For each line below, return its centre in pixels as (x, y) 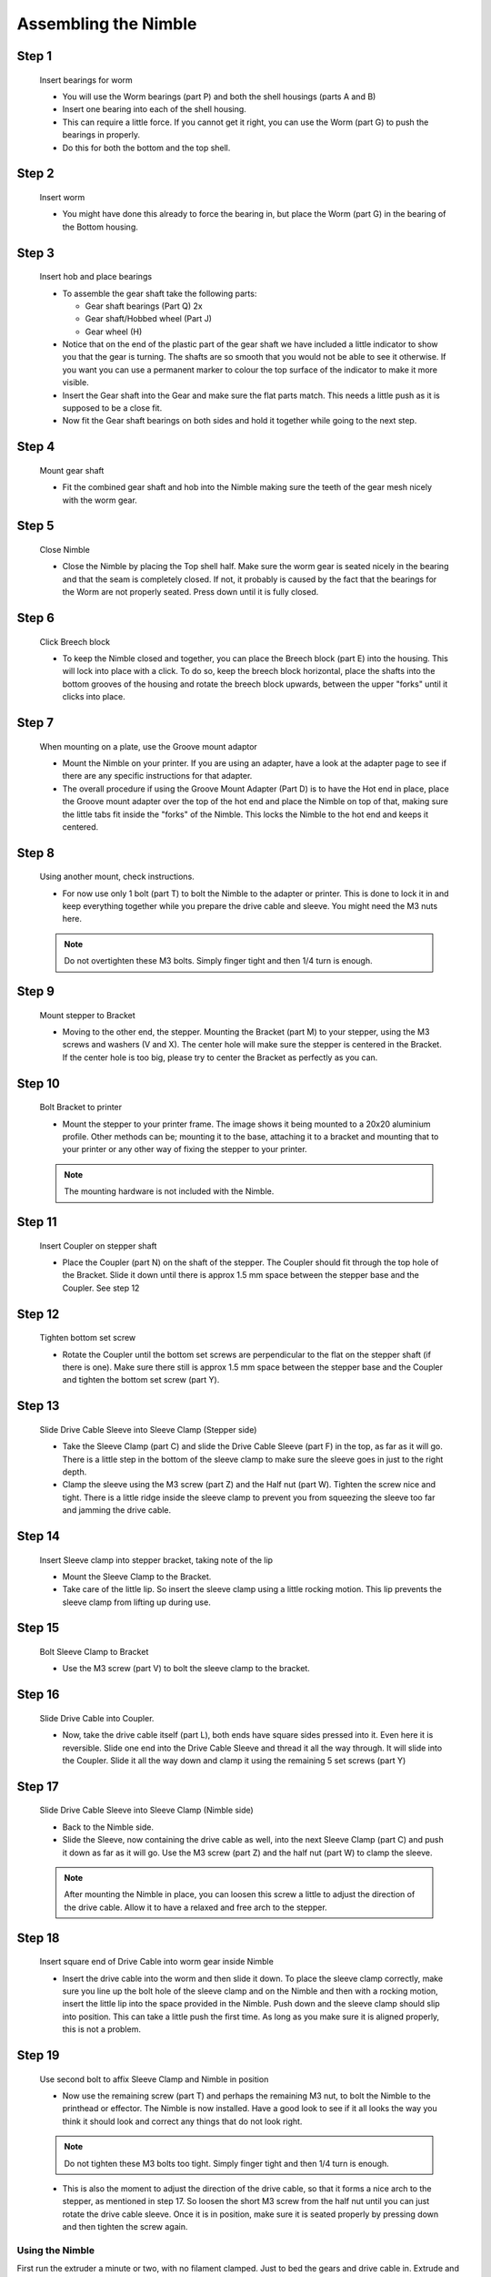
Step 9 (35, 991)
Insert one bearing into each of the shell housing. (155, 109)
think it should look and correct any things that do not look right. (182, 2121)
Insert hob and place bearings (96, 277)
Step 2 (35, 174)
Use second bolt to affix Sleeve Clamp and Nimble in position (154, 2079)
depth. (75, 1472)
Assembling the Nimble (107, 24)
